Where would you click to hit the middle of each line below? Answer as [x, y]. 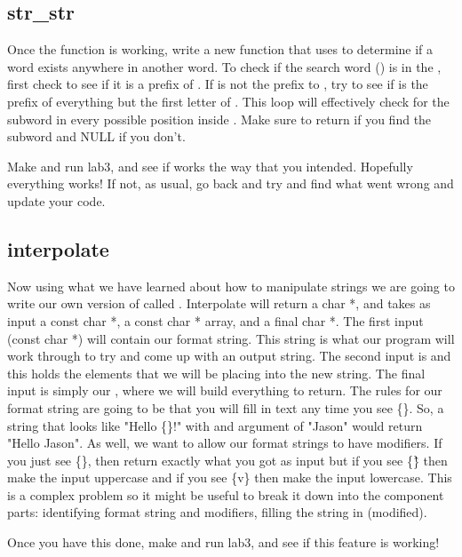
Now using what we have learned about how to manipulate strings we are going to [231, 286]
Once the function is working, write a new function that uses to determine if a [220, 49]
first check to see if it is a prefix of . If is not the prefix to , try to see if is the [218, 84]
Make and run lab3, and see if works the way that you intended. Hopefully [210, 166]
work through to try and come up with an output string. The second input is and [229, 356]
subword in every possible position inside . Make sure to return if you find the [219, 119]
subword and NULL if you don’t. [96, 136]
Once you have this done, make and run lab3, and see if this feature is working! [223, 542]
